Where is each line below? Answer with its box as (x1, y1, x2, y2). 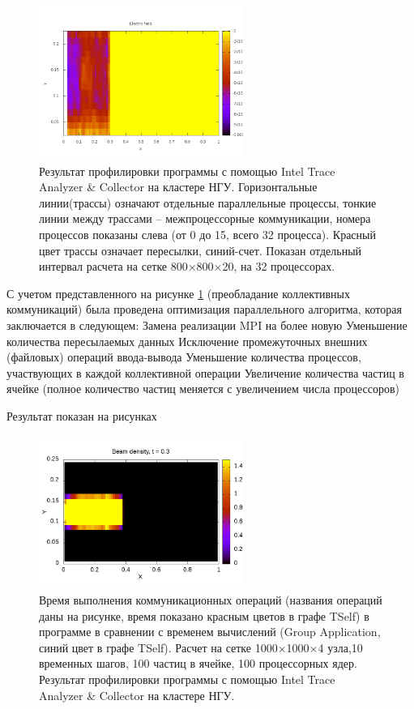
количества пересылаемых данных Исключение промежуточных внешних (6, 332, 368, 349)
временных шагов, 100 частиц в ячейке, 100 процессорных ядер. (39, 655, 357, 672)
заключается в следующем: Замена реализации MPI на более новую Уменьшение (6, 316, 408, 333)
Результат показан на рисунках (6, 407, 157, 424)
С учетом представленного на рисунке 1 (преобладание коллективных (6, 284, 351, 301)
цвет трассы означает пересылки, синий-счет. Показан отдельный (39, 241, 362, 258)
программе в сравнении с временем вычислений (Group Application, (39, 623, 381, 640)
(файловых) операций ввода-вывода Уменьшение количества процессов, (6, 348, 361, 365)
